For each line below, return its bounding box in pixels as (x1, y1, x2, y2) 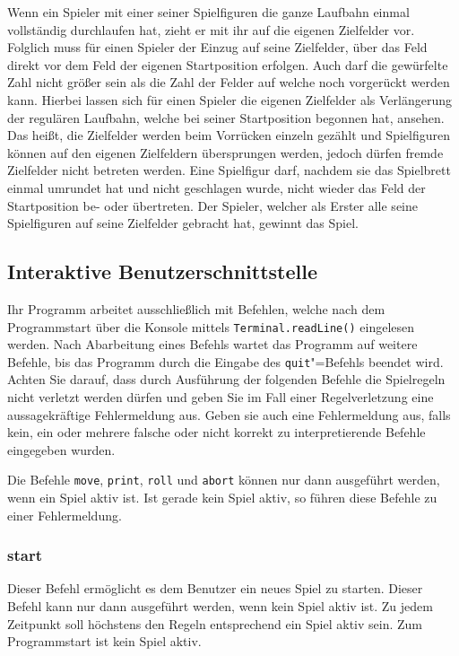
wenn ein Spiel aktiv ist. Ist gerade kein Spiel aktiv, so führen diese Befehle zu (7, 488, 437, 507)
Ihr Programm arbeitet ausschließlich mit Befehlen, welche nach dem (7, 299, 385, 318)
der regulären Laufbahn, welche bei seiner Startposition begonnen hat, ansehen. (7, 108, 445, 127)
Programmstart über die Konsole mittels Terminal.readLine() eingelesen (7, 317, 415, 336)
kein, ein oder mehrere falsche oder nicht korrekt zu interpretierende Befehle (7, 423, 426, 442)
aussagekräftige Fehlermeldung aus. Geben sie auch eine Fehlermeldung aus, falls (7, 405, 451, 424)
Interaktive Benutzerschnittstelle (7, 258, 317, 285)
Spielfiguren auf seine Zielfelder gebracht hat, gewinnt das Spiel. (7, 214, 359, 232)
